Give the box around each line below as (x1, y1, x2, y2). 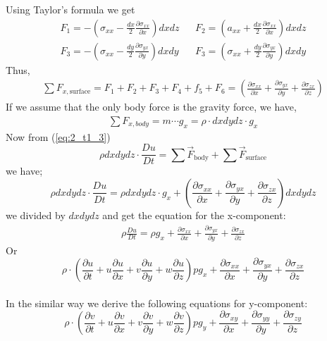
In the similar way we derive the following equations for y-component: (6, 295, 308, 310)
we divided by (6, 207, 66, 222)
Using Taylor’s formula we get (6, 2, 135, 16)
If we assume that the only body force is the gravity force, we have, (6, 99, 297, 114)
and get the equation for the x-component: (102, 207, 286, 222)
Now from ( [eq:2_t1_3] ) (6, 129, 111, 144)
